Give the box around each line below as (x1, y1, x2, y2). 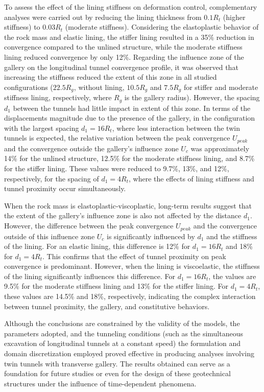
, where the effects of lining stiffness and (129, 173, 254, 183)
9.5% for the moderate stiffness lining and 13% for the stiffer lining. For (4, 281, 228, 291)
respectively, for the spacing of (4, 173, 99, 183)
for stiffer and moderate (183, 81, 258, 92)
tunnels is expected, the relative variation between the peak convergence (4, 132, 230, 143)
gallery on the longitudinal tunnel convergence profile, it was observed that (4, 61, 238, 72)
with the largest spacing (4, 122, 79, 133)
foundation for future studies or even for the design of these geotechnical (4, 368, 231, 379)
